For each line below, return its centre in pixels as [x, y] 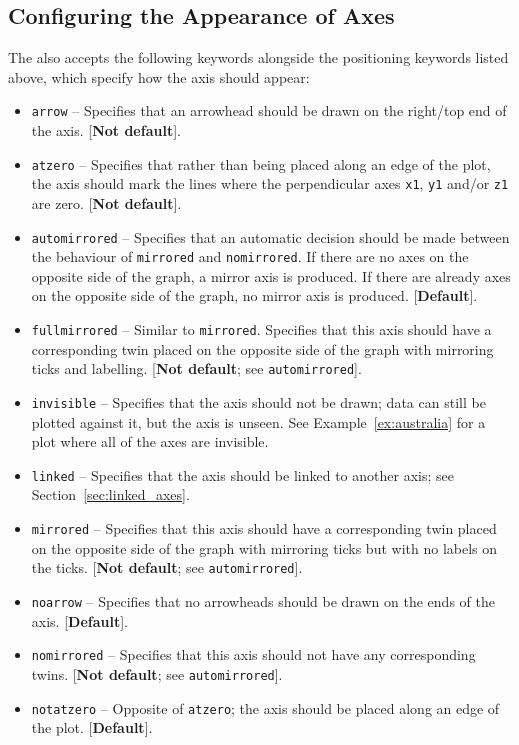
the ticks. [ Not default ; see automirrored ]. [167, 567]
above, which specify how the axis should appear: [159, 76]
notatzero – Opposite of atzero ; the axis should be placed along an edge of [265, 707]
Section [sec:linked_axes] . [110, 494]
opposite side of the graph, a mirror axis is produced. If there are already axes [271, 275]
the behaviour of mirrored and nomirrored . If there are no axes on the [250, 256]
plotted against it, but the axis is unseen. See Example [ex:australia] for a [258, 421]
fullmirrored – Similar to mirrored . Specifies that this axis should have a [261, 329]
